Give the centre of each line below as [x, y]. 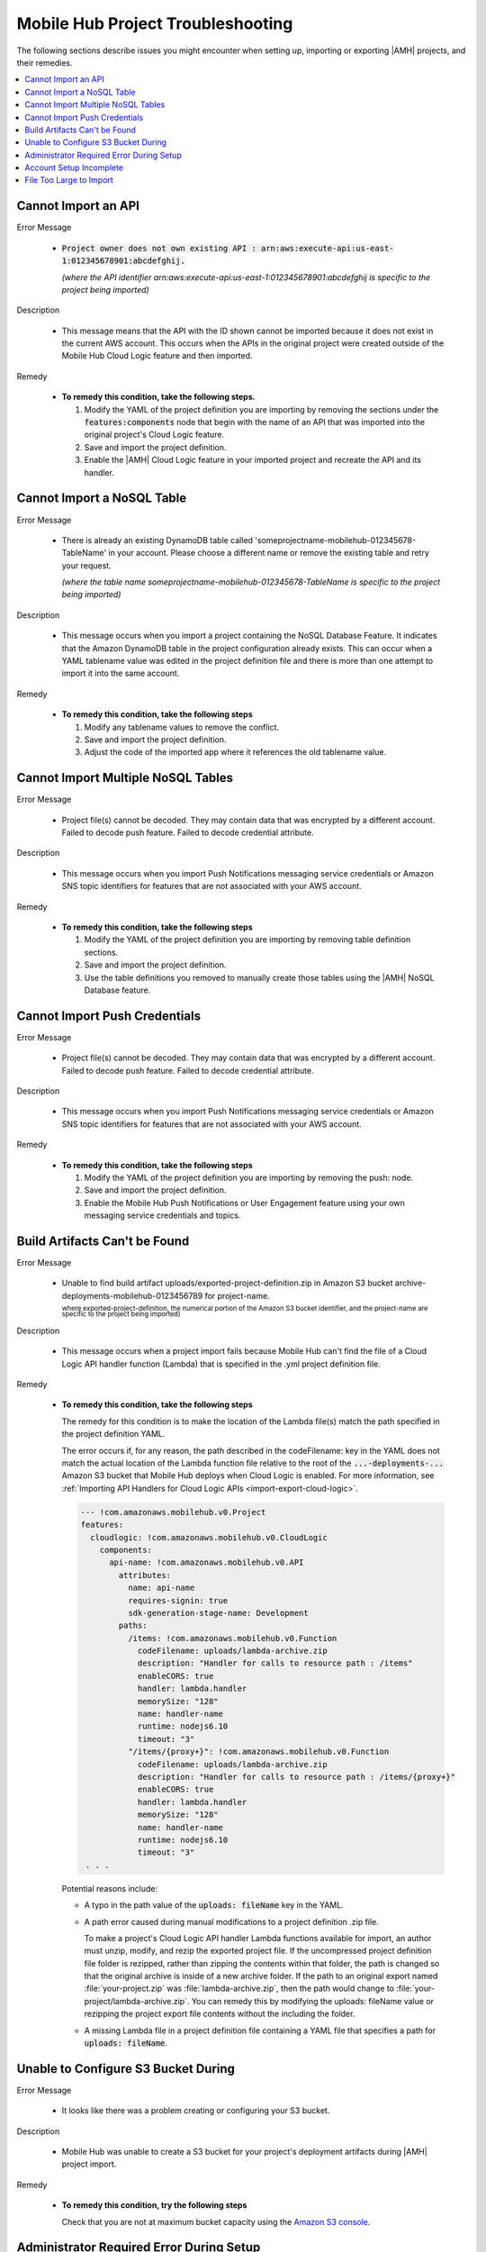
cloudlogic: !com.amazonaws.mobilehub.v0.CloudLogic [209, 1537]
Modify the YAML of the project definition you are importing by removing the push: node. [249, 1177]
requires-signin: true [178, 1600]
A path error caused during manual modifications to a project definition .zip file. [232, 1921]
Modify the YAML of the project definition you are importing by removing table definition [247, 940]
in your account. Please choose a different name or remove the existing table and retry [269, 553]
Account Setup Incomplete [74, 168]
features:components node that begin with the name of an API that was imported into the [255, 422]
